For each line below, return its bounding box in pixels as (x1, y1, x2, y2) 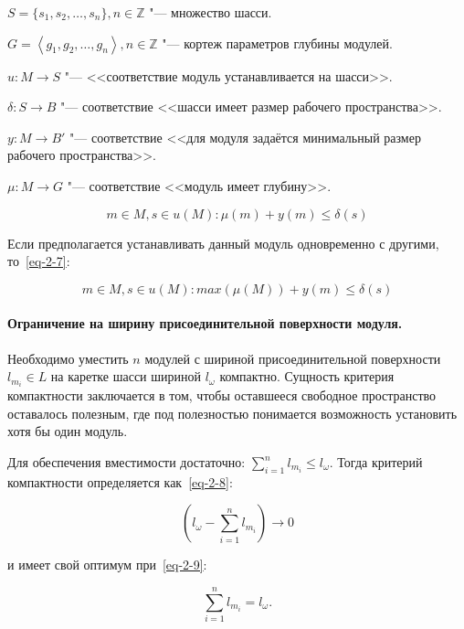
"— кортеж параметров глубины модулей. (162, 33, 393, 52)
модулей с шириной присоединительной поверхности (144, 348, 441, 368)
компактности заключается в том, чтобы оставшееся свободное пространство (7, 386, 437, 405)
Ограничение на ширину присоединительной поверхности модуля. (7, 314, 403, 333)
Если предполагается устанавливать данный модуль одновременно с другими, (7, 233, 439, 252)
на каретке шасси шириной (50, 367, 202, 386)
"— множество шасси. (149, 3, 272, 21)
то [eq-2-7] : (7, 251, 70, 271)
